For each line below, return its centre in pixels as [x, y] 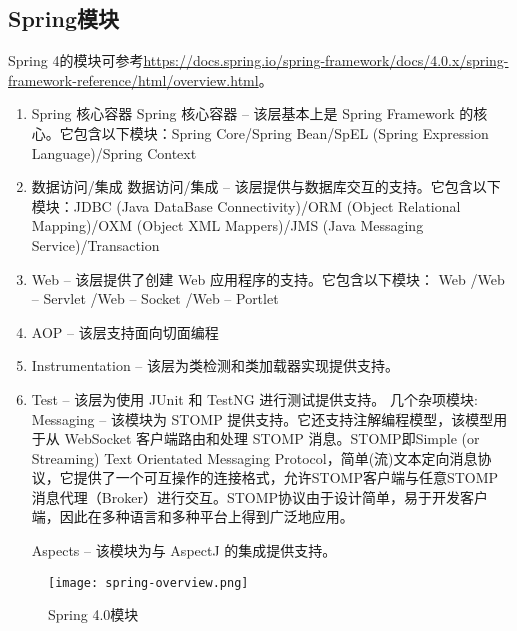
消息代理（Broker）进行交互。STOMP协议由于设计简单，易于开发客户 [260, 496]
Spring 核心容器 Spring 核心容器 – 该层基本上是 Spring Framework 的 [252, 113]
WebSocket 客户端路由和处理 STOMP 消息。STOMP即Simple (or [272, 438]
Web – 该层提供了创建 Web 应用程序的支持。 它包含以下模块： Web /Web [268, 278]
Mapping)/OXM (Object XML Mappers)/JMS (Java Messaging [227, 225]
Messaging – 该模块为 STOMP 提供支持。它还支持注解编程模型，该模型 [262, 418]
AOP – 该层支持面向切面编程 [125, 331]
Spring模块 [63, 18]
